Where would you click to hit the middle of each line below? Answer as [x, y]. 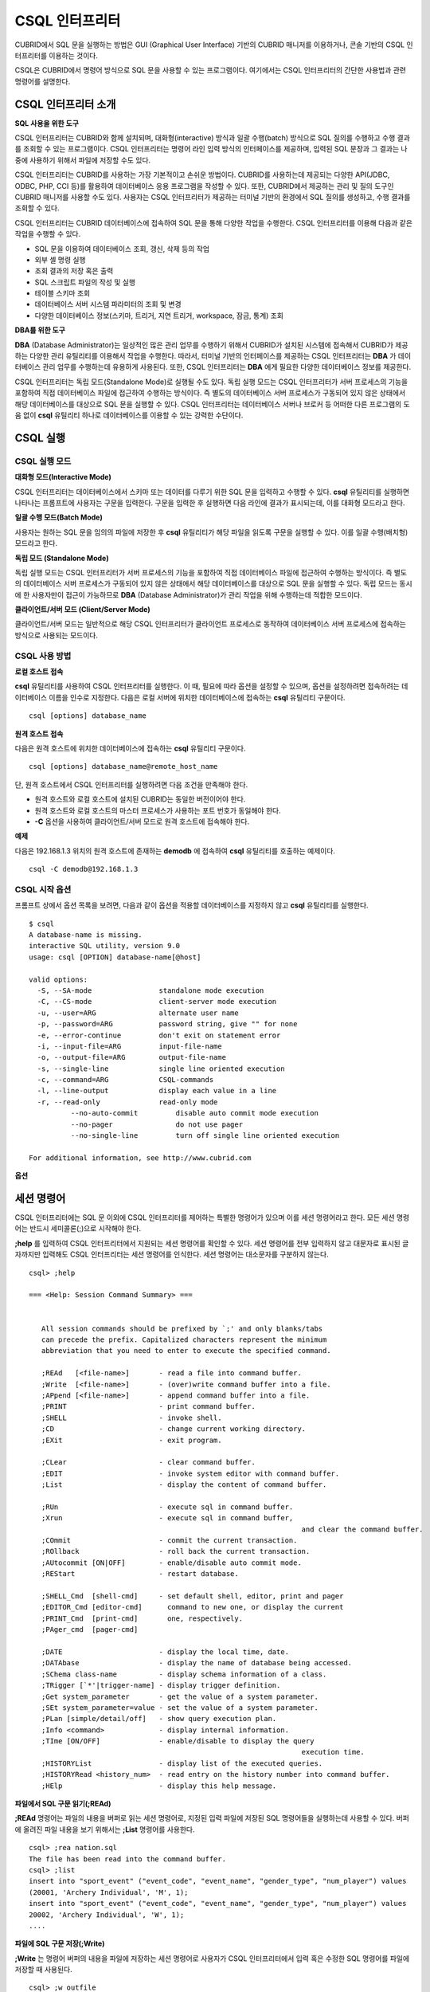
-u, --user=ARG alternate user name [138, 1013]
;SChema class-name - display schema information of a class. [184, 1674]
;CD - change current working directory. [174, 1429]
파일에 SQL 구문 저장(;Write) [60, 1943]
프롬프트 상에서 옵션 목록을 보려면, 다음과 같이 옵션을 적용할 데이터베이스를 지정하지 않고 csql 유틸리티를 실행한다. [192, 905]
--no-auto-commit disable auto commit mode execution [194, 1113]
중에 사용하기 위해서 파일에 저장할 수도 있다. [83, 160]
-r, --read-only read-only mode [127, 1102]
